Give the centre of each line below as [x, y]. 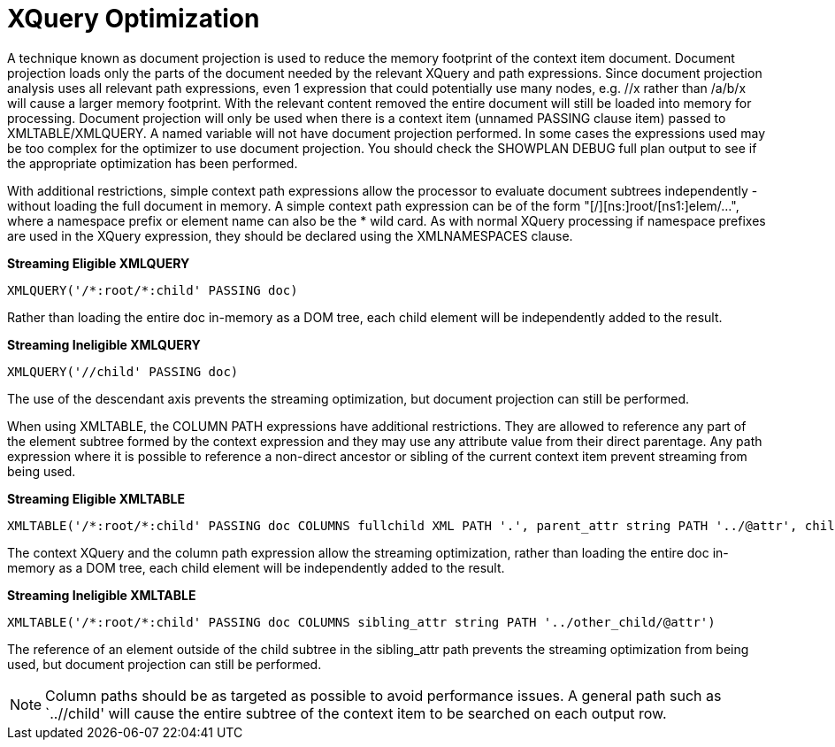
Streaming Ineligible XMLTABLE [102, 595]
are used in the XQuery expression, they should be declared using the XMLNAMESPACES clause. [290, 235]
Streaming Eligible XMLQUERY [99, 263]
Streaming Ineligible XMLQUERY [104, 344]
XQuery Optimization [134, 19]
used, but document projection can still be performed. [165, 664]
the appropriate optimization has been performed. [153, 163]
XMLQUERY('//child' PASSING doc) [123, 371]
